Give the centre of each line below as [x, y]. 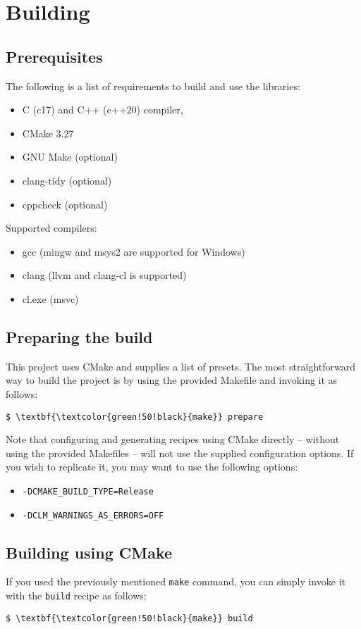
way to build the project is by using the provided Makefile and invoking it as [172, 380]
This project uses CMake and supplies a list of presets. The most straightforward [180, 366]
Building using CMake [89, 552]
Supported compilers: [51, 228]
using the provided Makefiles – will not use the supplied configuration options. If [180, 453]
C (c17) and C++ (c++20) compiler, [103, 110]
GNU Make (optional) [70, 157]
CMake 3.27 [48, 133]
